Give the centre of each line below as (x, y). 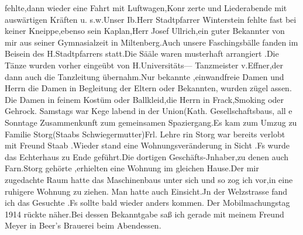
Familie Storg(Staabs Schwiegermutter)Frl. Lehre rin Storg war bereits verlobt (145, 134)
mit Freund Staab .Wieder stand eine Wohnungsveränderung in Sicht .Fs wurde (147, 145)
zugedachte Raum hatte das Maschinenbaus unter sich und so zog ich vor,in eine (149, 179)
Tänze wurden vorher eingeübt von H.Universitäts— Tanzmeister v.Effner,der (144, 65)
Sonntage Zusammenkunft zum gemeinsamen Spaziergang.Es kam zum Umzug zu (151, 122)
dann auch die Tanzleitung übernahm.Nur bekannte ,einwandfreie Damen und (144, 76)
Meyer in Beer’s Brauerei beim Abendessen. (83, 225)
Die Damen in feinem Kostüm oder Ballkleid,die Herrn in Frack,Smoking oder (144, 99)
